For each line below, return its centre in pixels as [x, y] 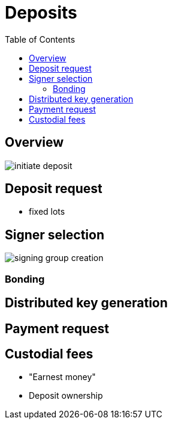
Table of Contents [40, 39]
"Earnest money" [62, 377]
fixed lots [47, 212]
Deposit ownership [66, 396]
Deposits [41, 13]
